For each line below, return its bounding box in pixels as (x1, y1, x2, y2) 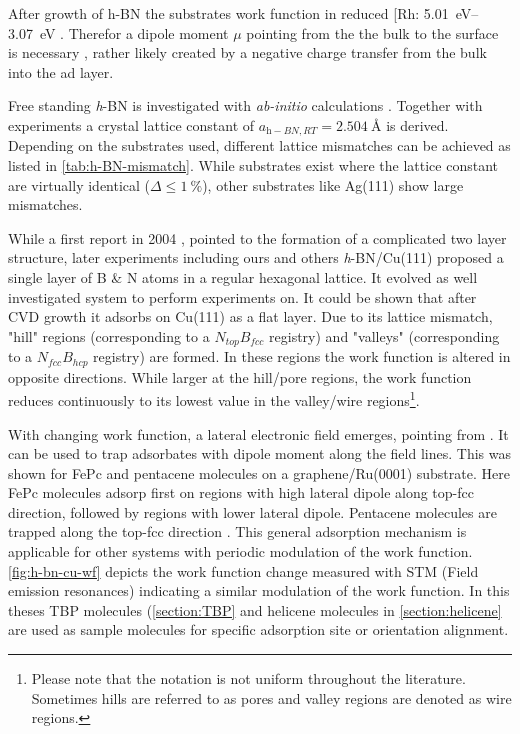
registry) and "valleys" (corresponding (269, 325, 500, 346)
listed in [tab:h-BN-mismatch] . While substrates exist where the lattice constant (8, 155, 499, 176)
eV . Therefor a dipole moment (39, 22, 229, 43)
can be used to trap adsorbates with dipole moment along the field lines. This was (8, 443, 511, 464)
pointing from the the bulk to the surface (246, 22, 499, 43)
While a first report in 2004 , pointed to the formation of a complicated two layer (8, 227, 507, 248)
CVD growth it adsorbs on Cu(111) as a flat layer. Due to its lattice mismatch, (8, 306, 493, 327)
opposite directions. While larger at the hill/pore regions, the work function (8, 366, 472, 387)
